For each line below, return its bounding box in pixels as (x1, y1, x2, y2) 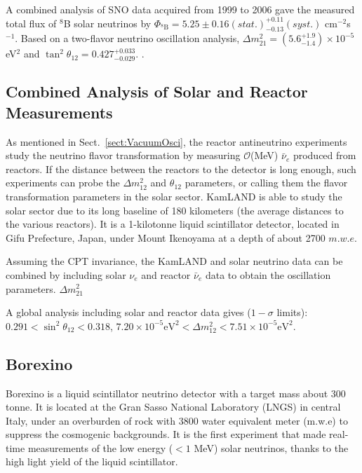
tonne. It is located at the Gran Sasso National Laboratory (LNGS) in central (6, 399, 341, 414)
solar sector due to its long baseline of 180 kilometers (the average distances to (6, 203, 344, 217)
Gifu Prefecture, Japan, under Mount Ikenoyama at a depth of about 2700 (6, 230, 326, 245)
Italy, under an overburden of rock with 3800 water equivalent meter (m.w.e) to (6, 413, 348, 427)
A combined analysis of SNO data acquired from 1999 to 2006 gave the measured (6, 2, 355, 16)
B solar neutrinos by (63, 15, 152, 30)
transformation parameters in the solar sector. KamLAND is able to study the (6, 188, 342, 203)
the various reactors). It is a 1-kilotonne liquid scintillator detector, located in (6, 217, 340, 231)
